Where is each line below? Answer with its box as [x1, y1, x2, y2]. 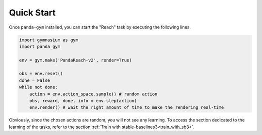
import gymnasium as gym [19, 37, 79, 43]
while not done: [19, 85, 58, 90]
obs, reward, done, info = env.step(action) [29, 98, 137, 104]
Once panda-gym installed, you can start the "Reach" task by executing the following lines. [9, 24, 191, 30]
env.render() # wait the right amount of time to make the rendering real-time [29, 105, 224, 110]
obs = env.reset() [19, 71, 63, 76]
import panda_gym [19, 44, 61, 49]
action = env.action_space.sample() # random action [29, 91, 158, 97]
